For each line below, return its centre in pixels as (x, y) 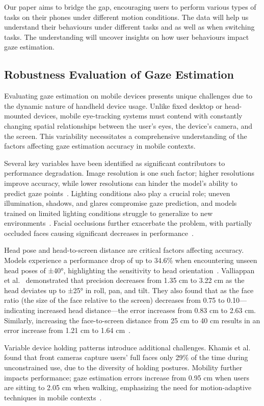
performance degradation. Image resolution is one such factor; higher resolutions (129, 173)
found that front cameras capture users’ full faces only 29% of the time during (126, 357)
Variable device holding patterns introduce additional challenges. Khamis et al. (127, 347)
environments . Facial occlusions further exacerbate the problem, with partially (128, 223)
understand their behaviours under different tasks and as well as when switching (129, 27)
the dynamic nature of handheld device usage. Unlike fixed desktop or (113, 105)
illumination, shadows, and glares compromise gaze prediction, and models (121, 203)
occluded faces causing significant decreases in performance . (99, 233)
